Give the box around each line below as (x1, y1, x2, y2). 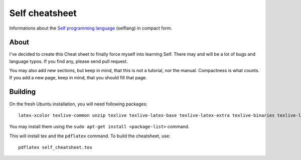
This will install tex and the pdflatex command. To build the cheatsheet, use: (9, 133, 171, 139)
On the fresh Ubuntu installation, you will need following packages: (9, 101, 147, 107)
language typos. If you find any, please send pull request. (9, 58, 128, 64)
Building (9, 88, 36, 96)
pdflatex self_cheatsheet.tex (18, 144, 93, 150)
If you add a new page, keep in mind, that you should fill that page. (9, 74, 147, 80)
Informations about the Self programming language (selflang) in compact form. (9, 25, 173, 31)
